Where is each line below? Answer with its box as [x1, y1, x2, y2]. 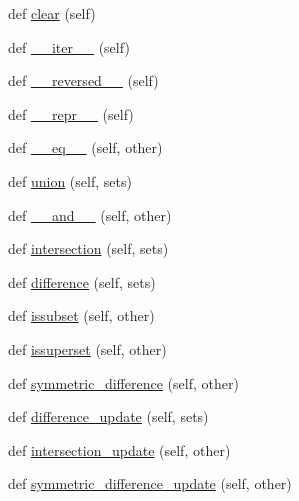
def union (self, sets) [8, 170, 132, 191]
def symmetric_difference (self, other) [8, 372, 239, 393]
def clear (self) [8, 3, 96, 23]
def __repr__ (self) [8, 103, 134, 124]
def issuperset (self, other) [8, 338, 167, 359]
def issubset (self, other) [8, 305, 155, 326]
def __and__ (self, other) [8, 204, 172, 225]
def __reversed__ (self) [8, 70, 159, 91]
